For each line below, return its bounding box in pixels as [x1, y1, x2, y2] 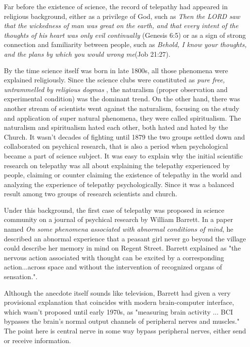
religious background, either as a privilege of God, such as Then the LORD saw [4, 11, 240, 21]
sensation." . [4, 271, 38, 282]
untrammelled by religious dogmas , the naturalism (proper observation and [4, 84, 228, 94]
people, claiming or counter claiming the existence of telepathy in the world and [4, 170, 242, 180]
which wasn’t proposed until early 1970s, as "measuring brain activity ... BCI [4, 306, 233, 316]
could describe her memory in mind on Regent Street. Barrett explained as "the [4, 243, 241, 253]
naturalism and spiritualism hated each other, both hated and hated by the [4, 122, 228, 132]
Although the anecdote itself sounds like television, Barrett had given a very [4, 287, 231, 298]
